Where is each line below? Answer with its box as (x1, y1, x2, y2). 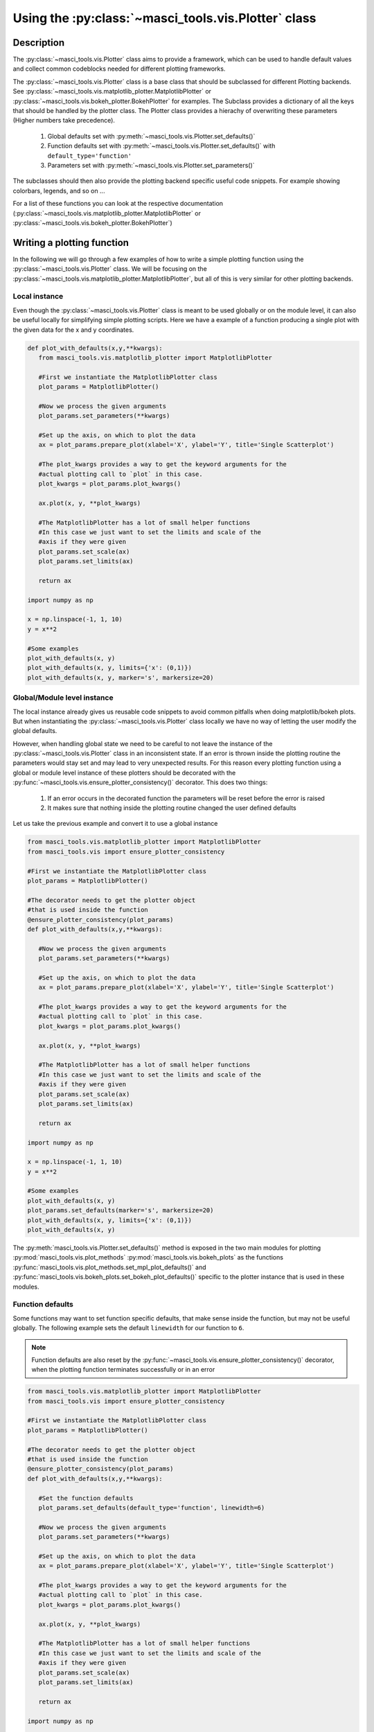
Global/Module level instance (12, 693, 114, 702)
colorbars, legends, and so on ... (12, 186, 105, 195)
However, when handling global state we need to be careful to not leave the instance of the (12, 739, 273, 748)
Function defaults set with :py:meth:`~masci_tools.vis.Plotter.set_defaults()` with (47, 142, 276, 150)
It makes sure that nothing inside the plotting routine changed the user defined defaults (47, 804, 297, 812)
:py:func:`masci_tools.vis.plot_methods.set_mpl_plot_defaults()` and (12, 1263, 207, 1271)
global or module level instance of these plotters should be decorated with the (12, 768, 236, 777)
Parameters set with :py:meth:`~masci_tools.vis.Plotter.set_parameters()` (47, 161, 256, 169)
